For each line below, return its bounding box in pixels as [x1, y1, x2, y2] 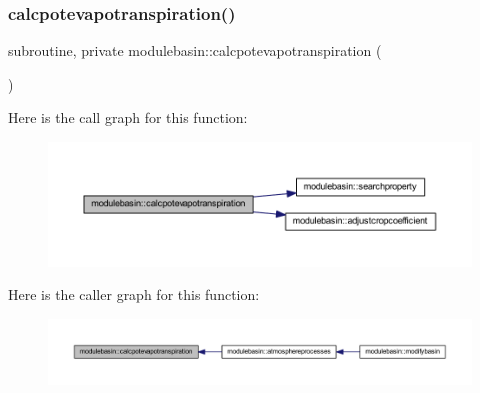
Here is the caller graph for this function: [8, 284, 260, 305]
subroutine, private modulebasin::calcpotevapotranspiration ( [8, 40, 382, 61]
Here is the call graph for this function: [8, 107, 248, 128]
